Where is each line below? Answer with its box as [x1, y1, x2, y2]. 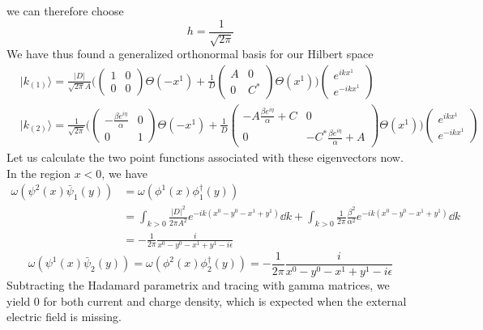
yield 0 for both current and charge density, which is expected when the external [6, 292, 407, 309]
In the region [6, 164, 71, 181]
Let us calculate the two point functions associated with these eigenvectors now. [6, 149, 404, 166]
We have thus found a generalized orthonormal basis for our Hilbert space [6, 45, 374, 62]
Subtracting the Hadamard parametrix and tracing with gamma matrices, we [6, 277, 390, 294]
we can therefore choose [6, 2, 124, 19]
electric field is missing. [6, 308, 122, 325]
